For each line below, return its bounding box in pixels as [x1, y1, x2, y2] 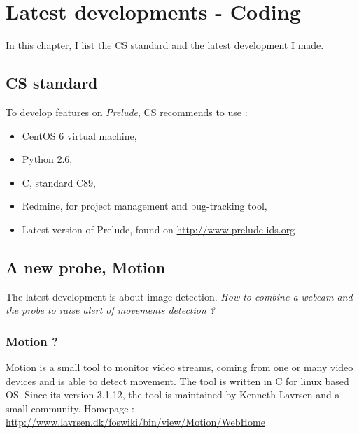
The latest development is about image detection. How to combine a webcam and [6, 289, 353, 303]
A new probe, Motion [6, 256, 166, 277]
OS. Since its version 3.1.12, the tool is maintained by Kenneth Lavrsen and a [6, 387, 340, 402]
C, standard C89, [22, 175, 96, 189]
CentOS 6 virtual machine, [22, 128, 137, 143]
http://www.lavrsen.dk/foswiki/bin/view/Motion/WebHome [6, 414, 265, 429]
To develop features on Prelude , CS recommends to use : [6, 104, 248, 119]
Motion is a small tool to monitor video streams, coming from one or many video [6, 360, 353, 375]
